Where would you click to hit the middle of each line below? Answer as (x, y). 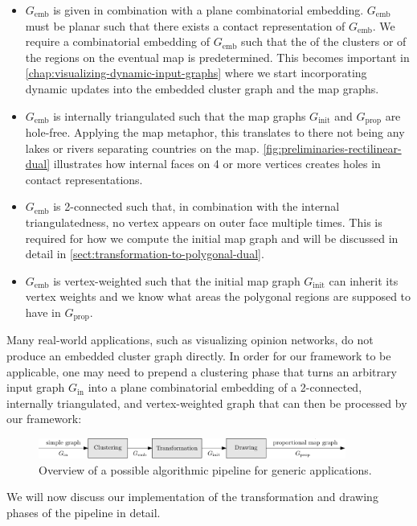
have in (43, 312)
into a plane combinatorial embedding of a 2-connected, (225, 387)
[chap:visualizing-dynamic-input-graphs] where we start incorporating (196, 73)
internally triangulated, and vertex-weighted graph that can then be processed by (207, 403)
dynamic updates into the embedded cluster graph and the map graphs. (202, 88)
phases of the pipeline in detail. (84, 513)
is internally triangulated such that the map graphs (180, 115)
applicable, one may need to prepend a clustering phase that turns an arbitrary (202, 371)
